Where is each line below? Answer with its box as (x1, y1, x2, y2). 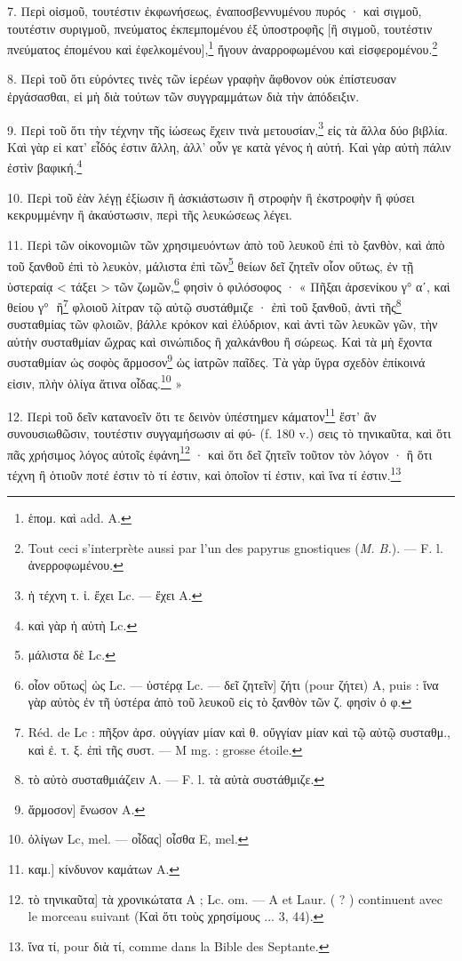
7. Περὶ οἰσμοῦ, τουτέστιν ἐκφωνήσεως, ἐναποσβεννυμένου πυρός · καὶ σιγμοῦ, (7, 2, 422, 20)
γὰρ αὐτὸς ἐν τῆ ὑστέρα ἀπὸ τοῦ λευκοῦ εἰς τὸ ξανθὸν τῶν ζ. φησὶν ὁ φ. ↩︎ (28, 693, 412, 711)
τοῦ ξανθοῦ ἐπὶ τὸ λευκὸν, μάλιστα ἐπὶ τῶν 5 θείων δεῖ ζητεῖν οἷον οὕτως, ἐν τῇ (7, 253, 414, 275)
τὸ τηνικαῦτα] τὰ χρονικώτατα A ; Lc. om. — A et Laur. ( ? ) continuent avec (28, 889, 443, 908)
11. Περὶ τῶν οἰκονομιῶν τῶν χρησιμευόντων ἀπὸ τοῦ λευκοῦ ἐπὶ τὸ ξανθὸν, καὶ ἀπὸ (7, 235, 445, 253)
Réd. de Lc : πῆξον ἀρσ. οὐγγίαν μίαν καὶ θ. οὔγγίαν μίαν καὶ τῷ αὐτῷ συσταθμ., (28, 723, 450, 741)
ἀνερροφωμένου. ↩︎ (28, 556, 123, 574)
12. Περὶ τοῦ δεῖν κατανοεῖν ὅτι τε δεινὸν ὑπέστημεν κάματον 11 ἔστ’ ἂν (7, 404, 377, 425)
